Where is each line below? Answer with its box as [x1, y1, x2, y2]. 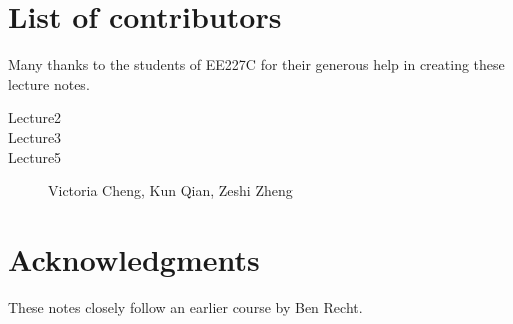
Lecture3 [8, 126, 62, 147]
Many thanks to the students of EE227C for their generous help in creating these [8, 54, 505, 75]
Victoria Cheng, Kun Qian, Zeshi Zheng [48, 180, 293, 201]
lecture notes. [8, 73, 90, 94]
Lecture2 [8, 107, 62, 128]
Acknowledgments [8, 238, 260, 279]
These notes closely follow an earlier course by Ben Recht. [8, 296, 363, 317]
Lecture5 [8, 146, 62, 167]
